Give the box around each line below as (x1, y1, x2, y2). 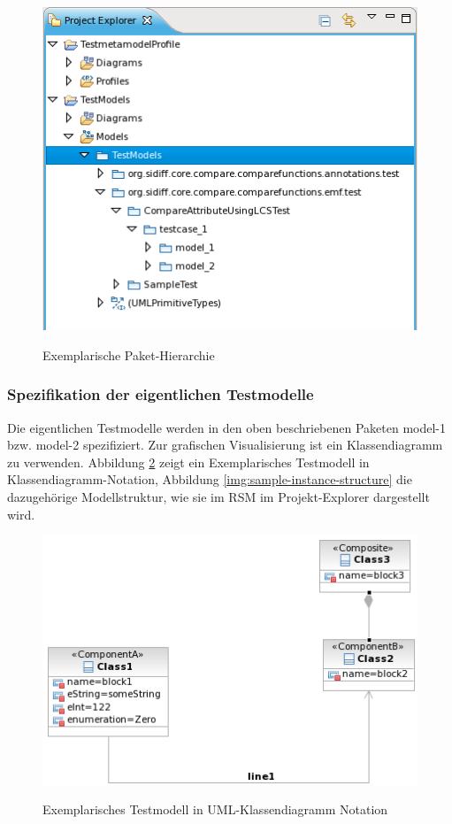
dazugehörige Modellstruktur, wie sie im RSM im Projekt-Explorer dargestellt (7, 488, 430, 506)
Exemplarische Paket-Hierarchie (42, 345, 215, 364)
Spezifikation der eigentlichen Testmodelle (7, 383, 314, 405)
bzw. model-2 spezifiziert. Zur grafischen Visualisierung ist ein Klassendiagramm (7, 435, 443, 454)
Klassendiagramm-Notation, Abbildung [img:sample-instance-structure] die (7, 470, 412, 489)
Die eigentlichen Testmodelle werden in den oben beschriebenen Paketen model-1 (7, 418, 447, 436)
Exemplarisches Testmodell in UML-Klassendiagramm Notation (42, 800, 388, 819)
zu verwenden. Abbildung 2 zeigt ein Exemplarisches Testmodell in (7, 452, 370, 471)
